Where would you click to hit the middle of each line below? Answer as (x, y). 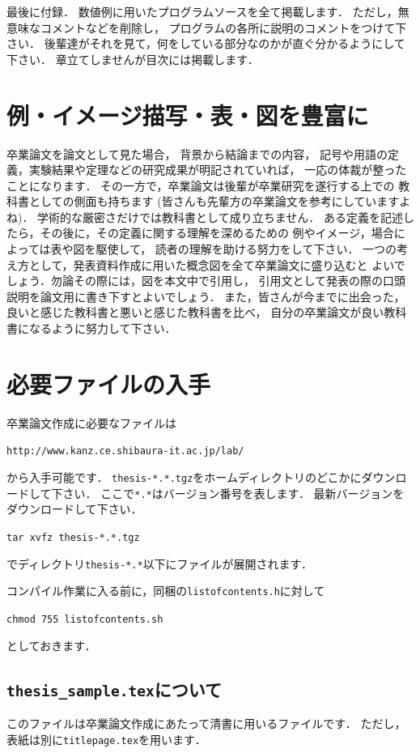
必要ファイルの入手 (109, 383)
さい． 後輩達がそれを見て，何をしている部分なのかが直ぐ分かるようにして (206, 43)
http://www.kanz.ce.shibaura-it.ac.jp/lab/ (125, 451)
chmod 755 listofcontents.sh (85, 619)
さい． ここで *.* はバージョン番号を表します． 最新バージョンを (233, 493)
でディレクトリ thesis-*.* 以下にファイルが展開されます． (160, 563)
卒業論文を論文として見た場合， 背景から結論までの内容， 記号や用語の (197, 153)
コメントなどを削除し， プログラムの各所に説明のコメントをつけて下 (223, 27)
